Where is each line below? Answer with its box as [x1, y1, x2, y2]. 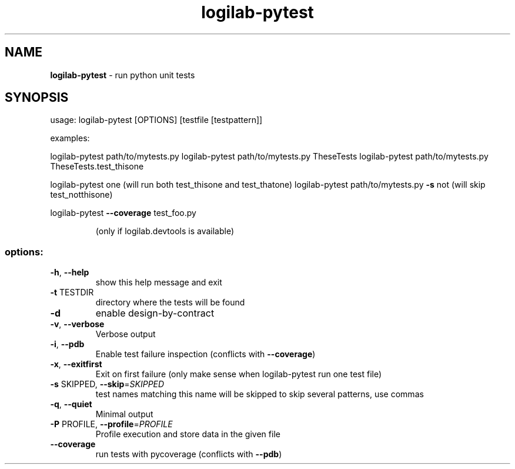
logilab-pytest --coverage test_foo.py [50, 208, 196, 218]
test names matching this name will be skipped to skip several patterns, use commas [95, 389, 424, 400]
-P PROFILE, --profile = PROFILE [50, 419, 173, 430]
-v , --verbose [50, 319, 105, 330]
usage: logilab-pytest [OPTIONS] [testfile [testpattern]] [50, 115, 263, 125]
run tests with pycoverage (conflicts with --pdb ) [95, 449, 282, 460]
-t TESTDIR [50, 287, 94, 298]
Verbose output [95, 329, 156, 340]
